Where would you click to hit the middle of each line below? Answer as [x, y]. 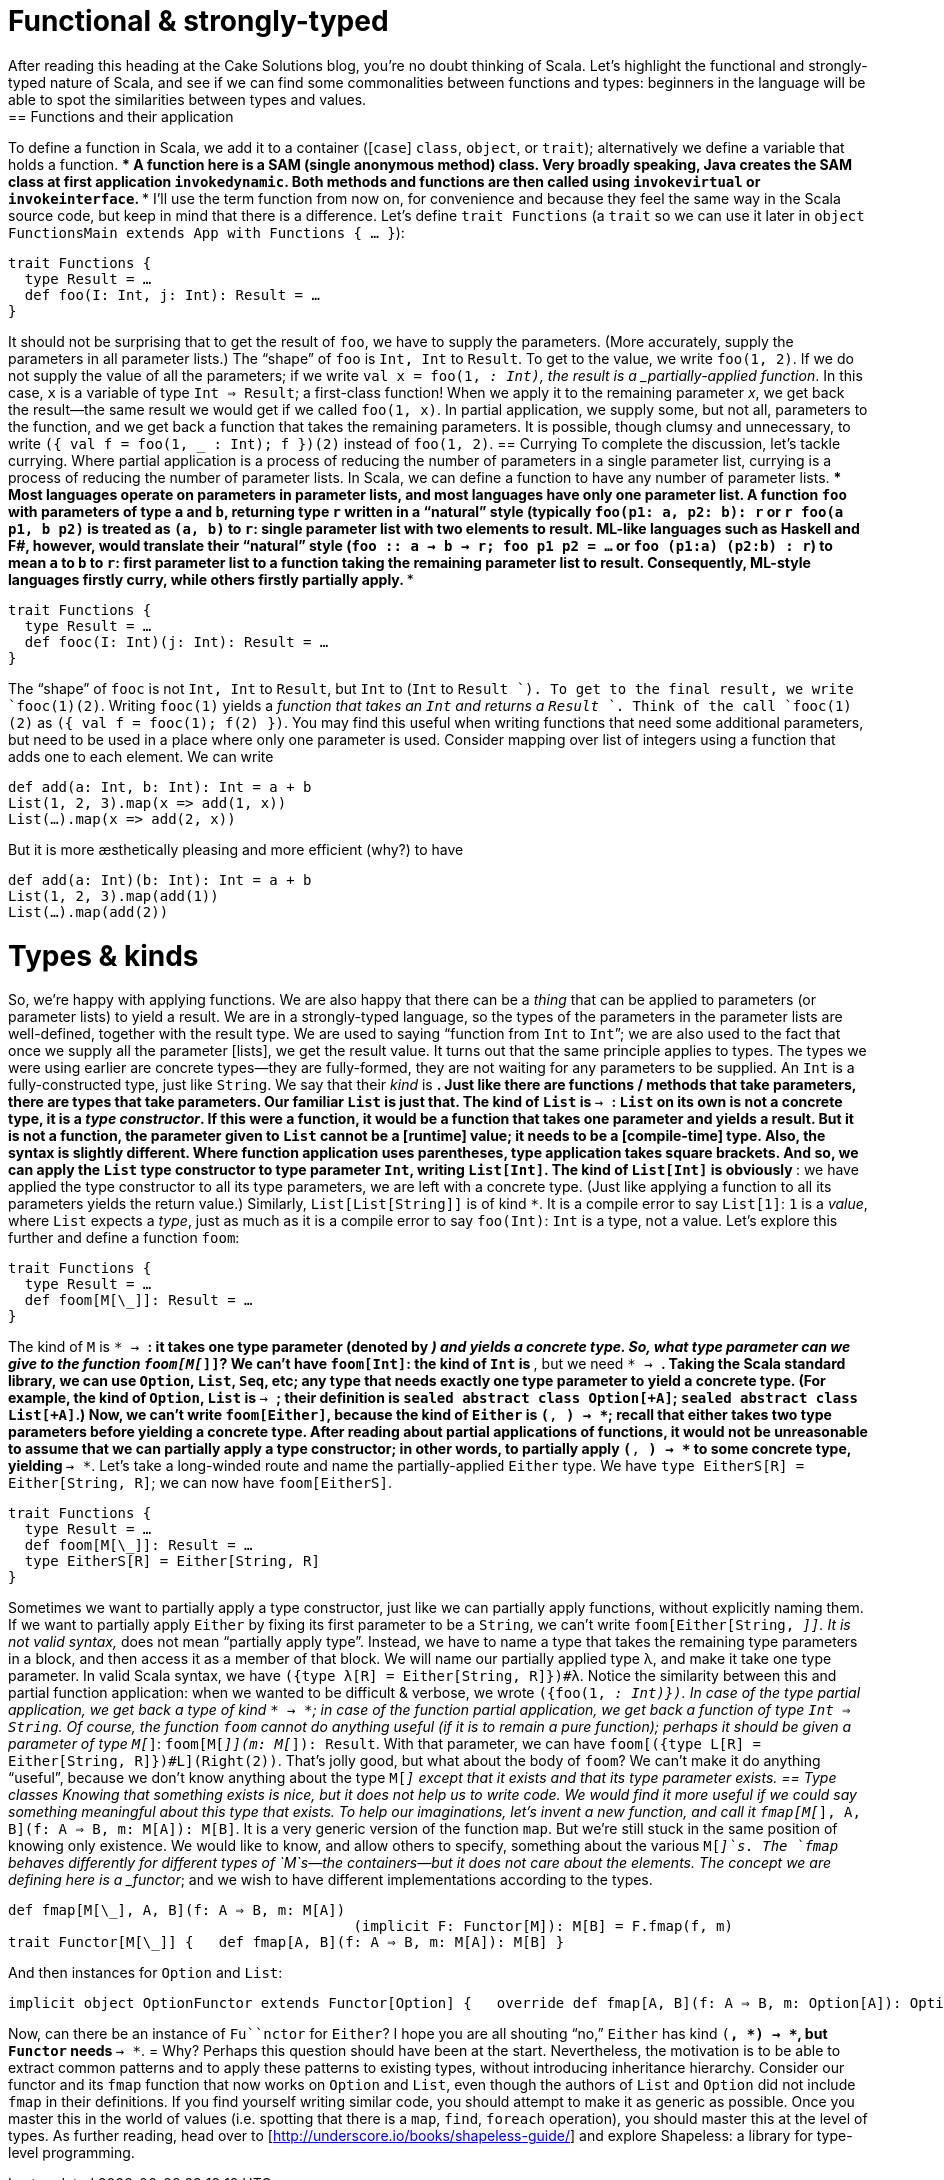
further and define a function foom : [124, 1238]
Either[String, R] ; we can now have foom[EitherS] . [200, 1483]
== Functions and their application [121, 116]
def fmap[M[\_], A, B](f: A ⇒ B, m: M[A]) [177, 1910]
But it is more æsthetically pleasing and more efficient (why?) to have [236, 849]
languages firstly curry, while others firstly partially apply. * [211, 579]
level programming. [71, 2153]
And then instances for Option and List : [145, 1973]
